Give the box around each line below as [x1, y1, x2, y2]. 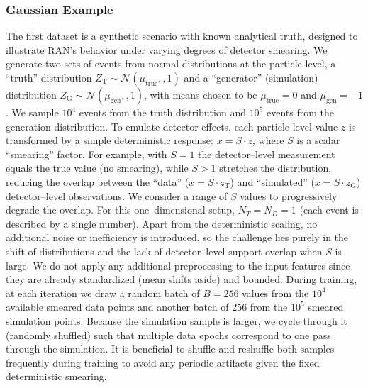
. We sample [6, 105, 59, 119]
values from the [242, 285, 309, 300]
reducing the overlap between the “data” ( [6, 174, 189, 189]
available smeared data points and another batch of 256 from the [6, 299, 288, 314]
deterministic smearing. [6, 369, 107, 384]
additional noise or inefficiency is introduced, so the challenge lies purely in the [6, 230, 349, 245]
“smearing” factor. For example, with [6, 146, 167, 161]
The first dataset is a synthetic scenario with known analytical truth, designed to [6, 28, 358, 43]
